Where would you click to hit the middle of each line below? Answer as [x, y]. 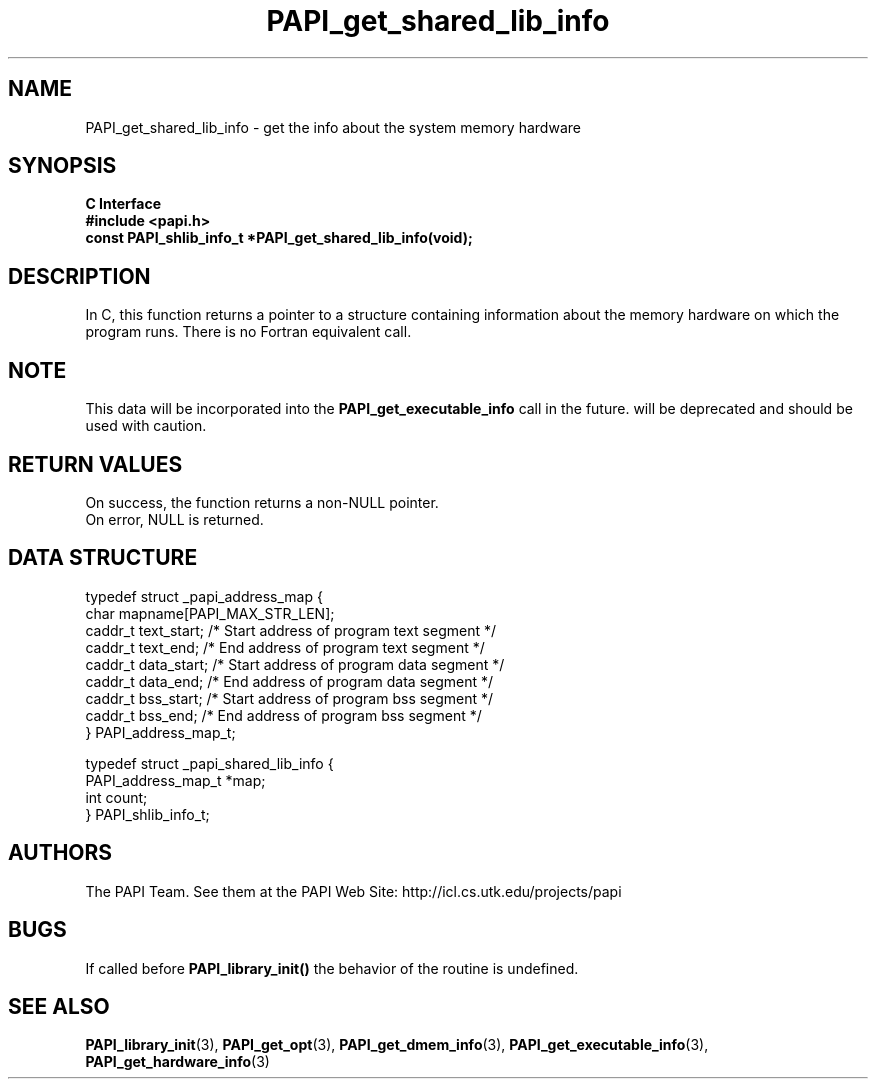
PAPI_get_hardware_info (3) [177, 1062]
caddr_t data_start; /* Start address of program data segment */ [295, 664]
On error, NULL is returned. [174, 519]
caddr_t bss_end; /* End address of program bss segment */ [283, 715]
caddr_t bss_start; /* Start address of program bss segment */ [289, 698]
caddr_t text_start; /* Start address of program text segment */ [290, 630]
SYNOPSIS [62, 166]
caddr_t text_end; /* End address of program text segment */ [285, 647]
